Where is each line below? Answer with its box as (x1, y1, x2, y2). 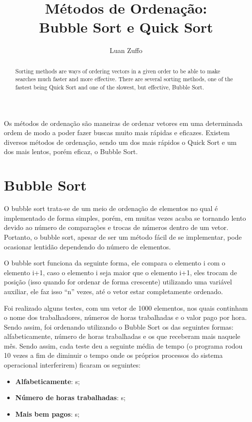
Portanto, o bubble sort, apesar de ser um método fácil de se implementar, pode (4, 231, 242, 242)
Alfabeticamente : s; (15, 376, 80, 386)
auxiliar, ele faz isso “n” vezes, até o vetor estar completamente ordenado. (4, 286, 223, 296)
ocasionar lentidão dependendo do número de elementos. (4, 241, 171, 251)
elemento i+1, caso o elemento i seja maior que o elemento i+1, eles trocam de (4, 267, 237, 277)
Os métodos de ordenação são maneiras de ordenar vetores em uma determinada (4, 118, 243, 128)
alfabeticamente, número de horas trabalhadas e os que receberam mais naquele (4, 331, 240, 341)
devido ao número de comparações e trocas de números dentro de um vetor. (4, 222, 229, 232)
